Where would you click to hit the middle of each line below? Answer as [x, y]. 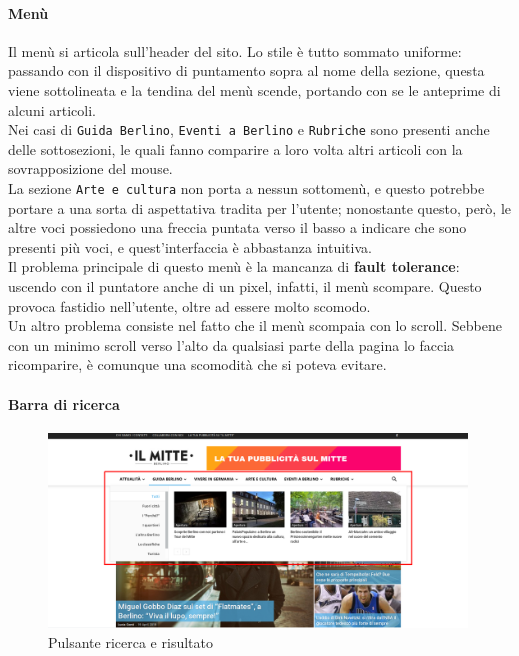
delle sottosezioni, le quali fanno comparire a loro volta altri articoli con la [235, 148]
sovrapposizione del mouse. [90, 168]
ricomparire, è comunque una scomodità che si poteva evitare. [197, 364]
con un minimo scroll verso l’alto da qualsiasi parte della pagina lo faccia [231, 344]
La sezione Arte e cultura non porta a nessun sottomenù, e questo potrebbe [246, 188]
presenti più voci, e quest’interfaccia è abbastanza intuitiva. [190, 246]
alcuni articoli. [52, 109]
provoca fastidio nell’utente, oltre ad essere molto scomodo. [189, 305]
